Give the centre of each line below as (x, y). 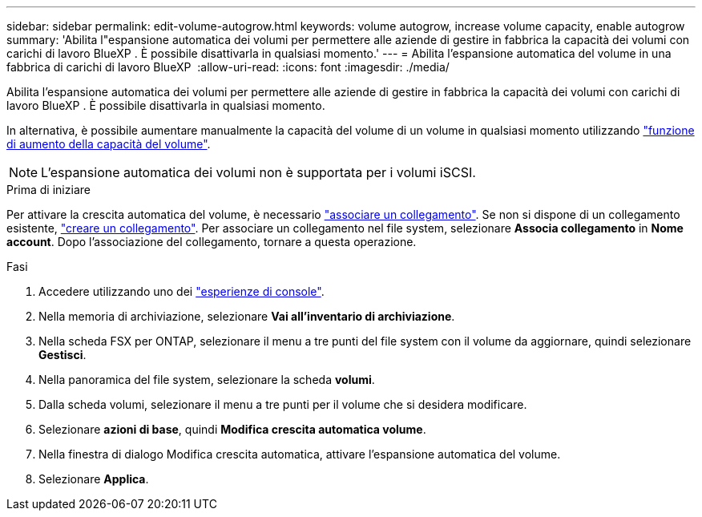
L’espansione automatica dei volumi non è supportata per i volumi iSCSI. (258, 172)
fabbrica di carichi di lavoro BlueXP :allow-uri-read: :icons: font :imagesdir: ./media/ (228, 67)
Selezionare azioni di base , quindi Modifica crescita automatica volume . (232, 429)
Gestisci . (63, 355)
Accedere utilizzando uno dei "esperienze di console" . (182, 291)
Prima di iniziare (48, 190)
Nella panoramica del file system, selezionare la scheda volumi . (207, 380)
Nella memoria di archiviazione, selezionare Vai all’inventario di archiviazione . (247, 316)
